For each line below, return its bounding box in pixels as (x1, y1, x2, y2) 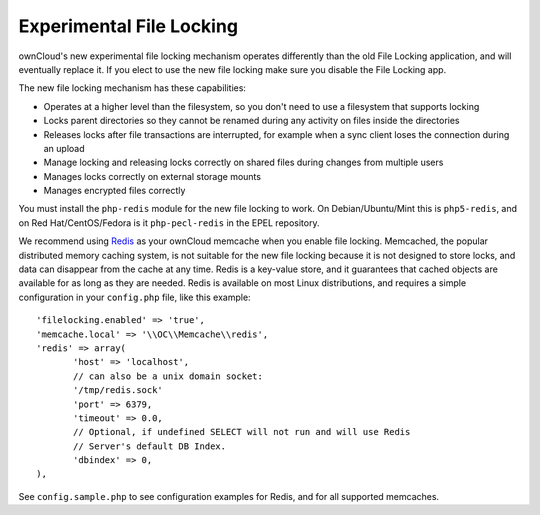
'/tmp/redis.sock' (73, 385, 164, 396)
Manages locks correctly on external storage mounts (43, 170, 262, 182)
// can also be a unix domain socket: (73, 370, 264, 382)
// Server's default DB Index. (73, 440, 227, 452)
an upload (43, 142, 85, 154)
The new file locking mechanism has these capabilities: (18, 82, 247, 94)
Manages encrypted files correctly (43, 185, 186, 197)
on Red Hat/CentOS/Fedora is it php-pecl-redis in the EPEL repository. (18, 216, 320, 229)
